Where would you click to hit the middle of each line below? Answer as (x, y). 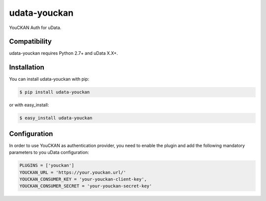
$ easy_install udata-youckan (56, 118)
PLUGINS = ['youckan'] (47, 166)
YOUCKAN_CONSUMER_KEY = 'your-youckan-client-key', (83, 179)
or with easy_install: (29, 105)
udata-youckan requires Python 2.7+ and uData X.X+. (64, 53)
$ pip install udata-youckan (55, 92)
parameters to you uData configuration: (49, 152)
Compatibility (30, 42)
